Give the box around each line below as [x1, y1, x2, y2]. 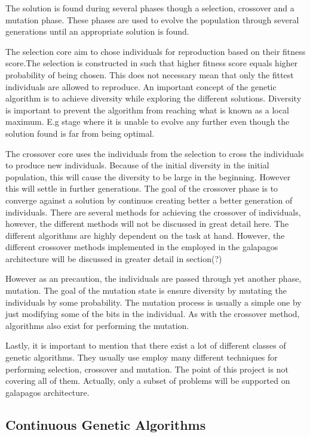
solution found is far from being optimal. [5, 127, 155, 139]
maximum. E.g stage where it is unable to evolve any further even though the [5, 115, 290, 128]
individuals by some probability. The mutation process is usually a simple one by [5, 296, 302, 308]
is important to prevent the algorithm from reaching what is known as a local [5, 103, 289, 116]
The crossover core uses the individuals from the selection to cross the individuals [5, 147, 304, 159]
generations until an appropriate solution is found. [5, 25, 189, 38]
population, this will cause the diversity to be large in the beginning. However [5, 170, 291, 183]
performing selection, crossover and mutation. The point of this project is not [5, 362, 288, 375]
